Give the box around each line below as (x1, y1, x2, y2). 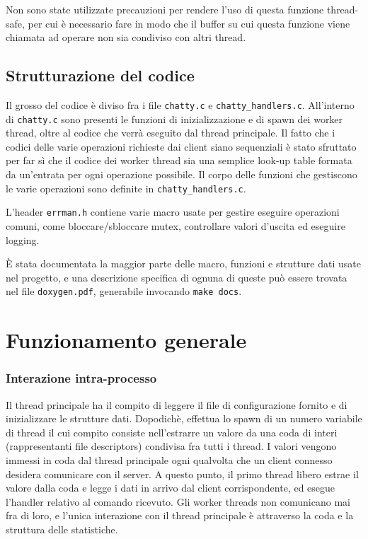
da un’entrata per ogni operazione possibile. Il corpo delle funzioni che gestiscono (6, 167, 357, 182)
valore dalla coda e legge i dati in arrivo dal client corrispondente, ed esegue (6, 480, 335, 495)
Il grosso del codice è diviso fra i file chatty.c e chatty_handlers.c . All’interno (6, 97, 355, 112)
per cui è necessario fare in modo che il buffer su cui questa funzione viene (28, 16, 350, 30)
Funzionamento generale (6, 325, 247, 354)
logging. (6, 232, 40, 247)
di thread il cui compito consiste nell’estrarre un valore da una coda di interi (6, 424, 338, 439)
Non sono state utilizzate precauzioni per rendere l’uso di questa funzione (6, 2, 324, 16)
